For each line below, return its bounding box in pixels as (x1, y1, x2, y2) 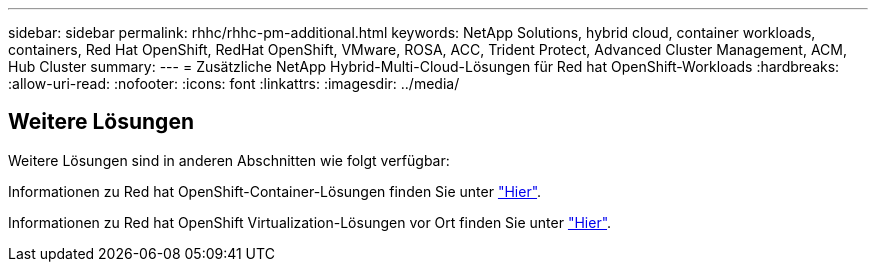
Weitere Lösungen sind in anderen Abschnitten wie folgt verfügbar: (8, 151, 450, 169)
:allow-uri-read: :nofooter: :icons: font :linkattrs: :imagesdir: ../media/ (8, 75, 460, 92)
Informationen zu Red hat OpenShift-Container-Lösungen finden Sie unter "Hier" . (8, 182, 542, 200)
